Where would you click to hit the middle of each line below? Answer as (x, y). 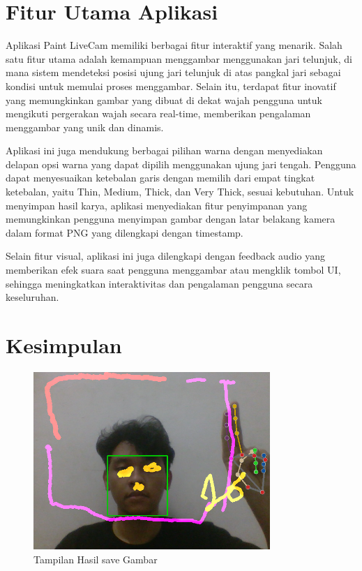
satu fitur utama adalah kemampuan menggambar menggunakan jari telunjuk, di (179, 58)
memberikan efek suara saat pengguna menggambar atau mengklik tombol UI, (173, 270)
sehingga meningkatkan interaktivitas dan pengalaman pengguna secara (159, 283)
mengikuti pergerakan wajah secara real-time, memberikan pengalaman (158, 113)
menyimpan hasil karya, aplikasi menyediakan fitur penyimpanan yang (157, 205)
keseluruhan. (32, 297)
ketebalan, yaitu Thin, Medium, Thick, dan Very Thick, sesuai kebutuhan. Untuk (180, 192)
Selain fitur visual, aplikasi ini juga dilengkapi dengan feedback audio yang (166, 256)
